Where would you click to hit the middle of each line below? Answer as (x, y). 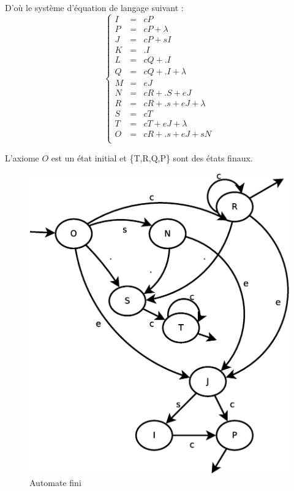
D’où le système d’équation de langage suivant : (94, 7)
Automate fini (55, 483)
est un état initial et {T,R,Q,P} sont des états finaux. (152, 157)
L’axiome (22, 157)
